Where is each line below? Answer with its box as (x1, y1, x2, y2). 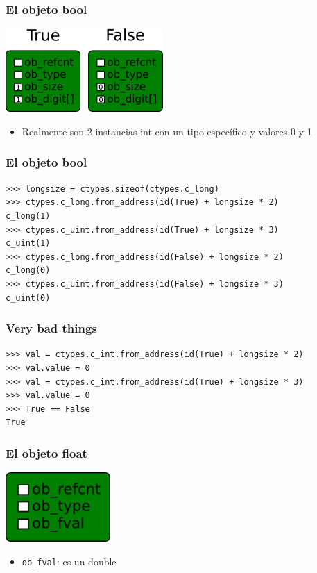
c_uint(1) (6, 238, 51, 249)
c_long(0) (6, 265, 51, 276)
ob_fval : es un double (22, 554, 117, 568)
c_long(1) (6, 210, 51, 221)
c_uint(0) (6, 292, 51, 303)
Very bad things (6, 319, 97, 337)
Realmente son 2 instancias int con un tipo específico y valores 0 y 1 (22, 124, 312, 138)
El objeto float (6, 444, 87, 461)
